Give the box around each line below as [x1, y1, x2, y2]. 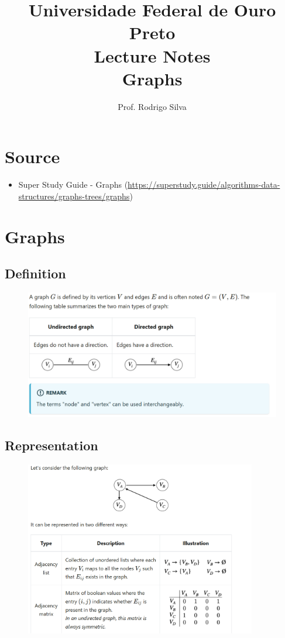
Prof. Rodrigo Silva [118, 100, 187, 112]
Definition [5, 264, 66, 282]
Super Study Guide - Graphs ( [18, 178, 128, 191]
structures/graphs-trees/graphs [18, 189, 130, 202]
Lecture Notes [94, 43, 211, 67]
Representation [5, 436, 98, 454]
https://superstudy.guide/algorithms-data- [128, 178, 280, 191]
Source [5, 144, 60, 168]
